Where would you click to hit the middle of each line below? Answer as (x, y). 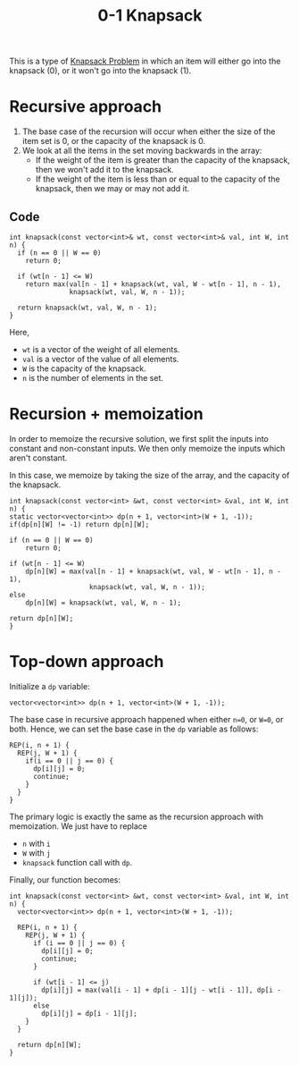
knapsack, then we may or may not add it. (112, 189)
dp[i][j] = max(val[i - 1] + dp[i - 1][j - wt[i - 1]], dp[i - (161, 990)
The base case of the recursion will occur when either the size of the (149, 131)
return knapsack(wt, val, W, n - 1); (87, 308)
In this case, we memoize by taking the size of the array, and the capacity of (149, 475)
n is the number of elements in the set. (92, 377)
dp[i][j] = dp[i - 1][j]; (90, 1013)
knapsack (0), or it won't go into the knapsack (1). (100, 71)
